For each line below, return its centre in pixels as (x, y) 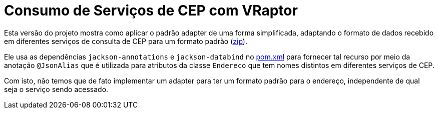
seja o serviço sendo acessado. (56, 89)
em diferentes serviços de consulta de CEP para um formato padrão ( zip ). (126, 41)
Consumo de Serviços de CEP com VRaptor (151, 10)
